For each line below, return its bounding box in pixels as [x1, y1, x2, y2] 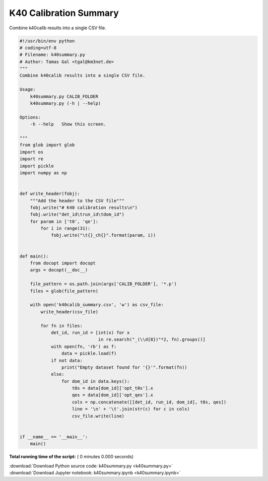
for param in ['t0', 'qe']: [30, 218, 99, 224]
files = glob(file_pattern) [30, 288, 99, 294]
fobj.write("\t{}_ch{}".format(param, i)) [51, 232, 156, 238]
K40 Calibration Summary [9, 7, 119, 18]
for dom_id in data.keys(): [61, 378, 130, 384]
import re [19, 156, 44, 162]
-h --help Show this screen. [30, 122, 106, 127]
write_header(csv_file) [40, 309, 99, 315]
